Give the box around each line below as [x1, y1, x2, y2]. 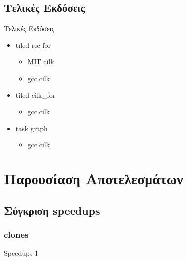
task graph [15, 123, 48, 133]
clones [4, 228, 29, 241]
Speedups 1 [4, 248, 38, 258]
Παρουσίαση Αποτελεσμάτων [4, 169, 183, 189]
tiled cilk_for [15, 89, 56, 100]
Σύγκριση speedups [4, 202, 100, 217]
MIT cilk [27, 56, 54, 67]
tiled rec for [15, 40, 51, 50]
